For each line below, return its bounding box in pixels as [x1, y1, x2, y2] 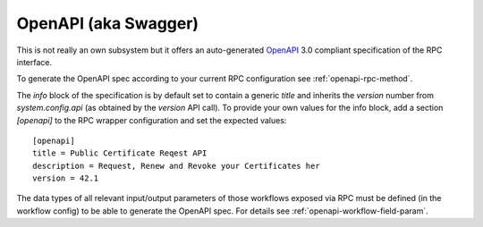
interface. [16, 56, 53, 67]
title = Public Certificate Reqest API [32, 148, 208, 158]
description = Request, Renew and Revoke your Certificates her [32, 161, 321, 171]
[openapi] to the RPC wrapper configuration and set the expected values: [16, 114, 287, 125]
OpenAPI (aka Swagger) [16, 13, 199, 33]
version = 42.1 [32, 173, 99, 183]
